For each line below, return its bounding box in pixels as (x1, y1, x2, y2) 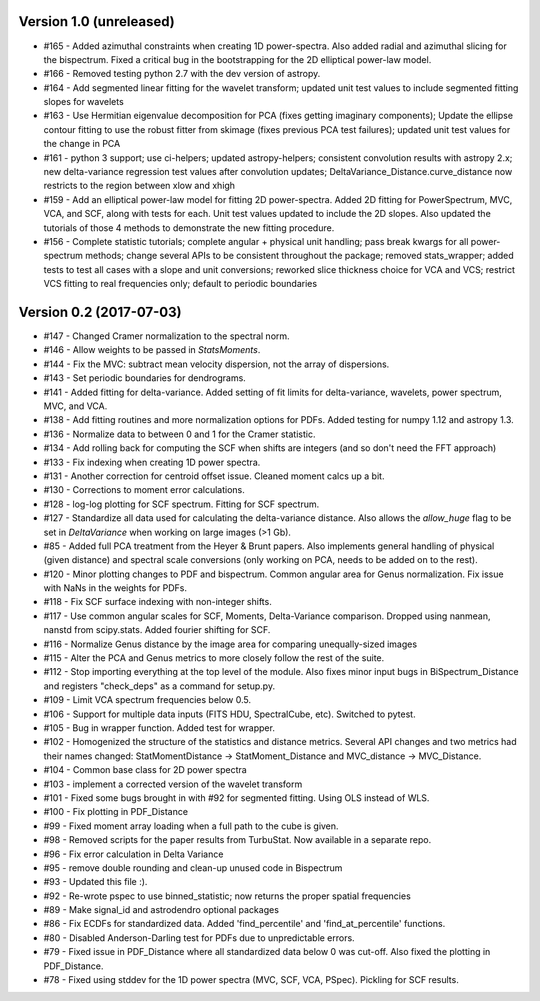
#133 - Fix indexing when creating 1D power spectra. (43, 456, 261, 468)
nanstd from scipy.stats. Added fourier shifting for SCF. (43, 624, 271, 636)
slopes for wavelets (43, 96, 124, 108)
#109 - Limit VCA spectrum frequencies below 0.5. (43, 694, 252, 706)
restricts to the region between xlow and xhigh (43, 180, 235, 192)
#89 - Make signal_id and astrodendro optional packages (43, 904, 280, 916)
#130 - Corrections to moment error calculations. (43, 484, 245, 496)
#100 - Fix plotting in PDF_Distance (43, 806, 189, 818)
